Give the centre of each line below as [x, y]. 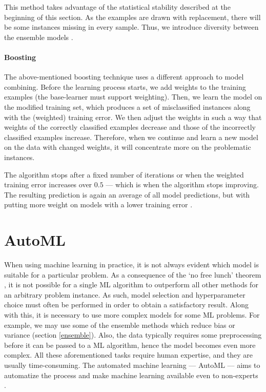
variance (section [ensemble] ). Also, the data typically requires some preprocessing [133, 335]
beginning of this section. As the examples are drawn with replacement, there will [132, 17]
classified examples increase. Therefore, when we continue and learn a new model [131, 137]
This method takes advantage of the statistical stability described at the [117, 7]
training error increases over [48, 184]
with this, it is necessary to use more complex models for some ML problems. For [132, 314]
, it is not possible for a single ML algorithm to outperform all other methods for [131, 285]
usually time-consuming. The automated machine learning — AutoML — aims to [132, 365]
